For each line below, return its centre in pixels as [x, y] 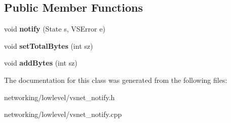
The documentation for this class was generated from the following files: [116, 80]
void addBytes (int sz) [41, 63]
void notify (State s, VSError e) [55, 29]
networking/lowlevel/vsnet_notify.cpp [63, 114]
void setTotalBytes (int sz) [49, 45]
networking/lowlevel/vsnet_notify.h [60, 97]
